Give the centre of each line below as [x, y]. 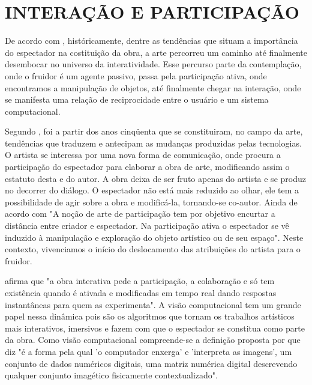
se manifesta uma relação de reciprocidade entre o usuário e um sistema [137, 99]
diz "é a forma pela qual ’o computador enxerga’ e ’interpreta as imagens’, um [148, 351]
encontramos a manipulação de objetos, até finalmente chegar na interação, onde [153, 87]
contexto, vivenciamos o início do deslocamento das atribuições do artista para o [153, 249]
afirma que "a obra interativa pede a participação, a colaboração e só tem [140, 281]
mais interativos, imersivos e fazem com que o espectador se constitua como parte [155, 328]
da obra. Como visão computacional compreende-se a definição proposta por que [153, 340]
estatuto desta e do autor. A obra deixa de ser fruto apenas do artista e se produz [155, 178]
